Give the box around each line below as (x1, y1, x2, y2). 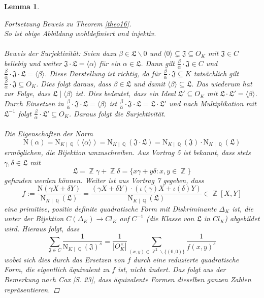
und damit (133, 78, 166, 88)
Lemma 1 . (4, 1, 40, 11)
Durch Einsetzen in (4, 98, 64, 109)
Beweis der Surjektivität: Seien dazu (4, 48, 116, 58)
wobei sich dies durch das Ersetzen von (4, 254, 125, 264)
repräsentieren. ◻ (4, 284, 60, 294)
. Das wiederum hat (191, 78, 252, 88)
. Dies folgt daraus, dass (36, 78, 111, 88)
